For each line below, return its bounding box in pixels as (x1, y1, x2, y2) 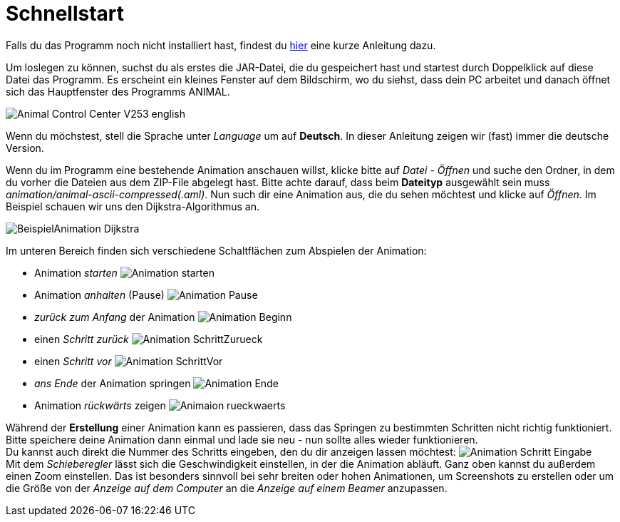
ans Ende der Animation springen (34, 377, 191, 389)
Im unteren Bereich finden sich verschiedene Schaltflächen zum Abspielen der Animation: (6, 244, 427, 257)
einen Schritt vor (34, 354, 112, 367)
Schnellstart (6, 1, 125, 26)
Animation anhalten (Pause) (34, 288, 165, 301)
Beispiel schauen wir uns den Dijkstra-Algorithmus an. (6, 200, 259, 213)
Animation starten (34, 266, 118, 279)
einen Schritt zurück (34, 332, 129, 345)
